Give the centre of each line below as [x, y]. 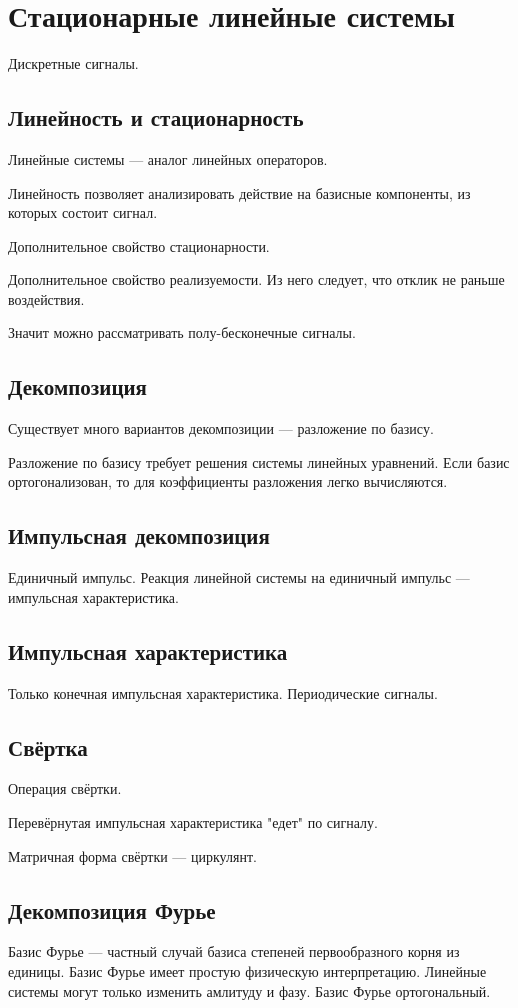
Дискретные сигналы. [73, 63]
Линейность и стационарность [156, 117]
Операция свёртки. [65, 788]
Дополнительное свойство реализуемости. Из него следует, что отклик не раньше [256, 279]
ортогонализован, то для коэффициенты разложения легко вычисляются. [228, 481]
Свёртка [48, 746]
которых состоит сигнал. [83, 212]
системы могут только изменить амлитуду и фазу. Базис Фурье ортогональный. [249, 990]
